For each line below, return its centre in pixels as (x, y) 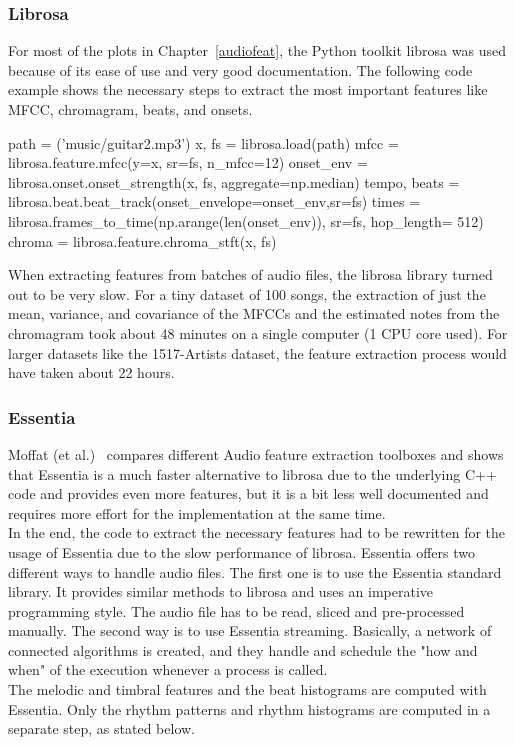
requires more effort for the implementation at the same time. (197, 512)
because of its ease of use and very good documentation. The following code (240, 69)
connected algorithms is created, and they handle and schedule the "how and (243, 649)
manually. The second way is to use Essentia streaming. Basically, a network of (250, 630)
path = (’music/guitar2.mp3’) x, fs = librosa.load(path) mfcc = (203, 142)
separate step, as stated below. (101, 728)
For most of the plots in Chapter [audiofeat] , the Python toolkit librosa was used (257, 50)
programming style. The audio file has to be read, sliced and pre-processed (236, 610)
